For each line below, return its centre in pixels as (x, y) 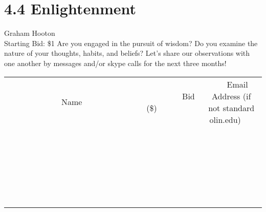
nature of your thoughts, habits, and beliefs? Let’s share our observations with (127, 53)
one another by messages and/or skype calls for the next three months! (115, 63)
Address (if (231, 96)
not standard (231, 108)
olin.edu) (225, 119)
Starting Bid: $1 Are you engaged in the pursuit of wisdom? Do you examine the (131, 43)
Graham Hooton (30, 33)
